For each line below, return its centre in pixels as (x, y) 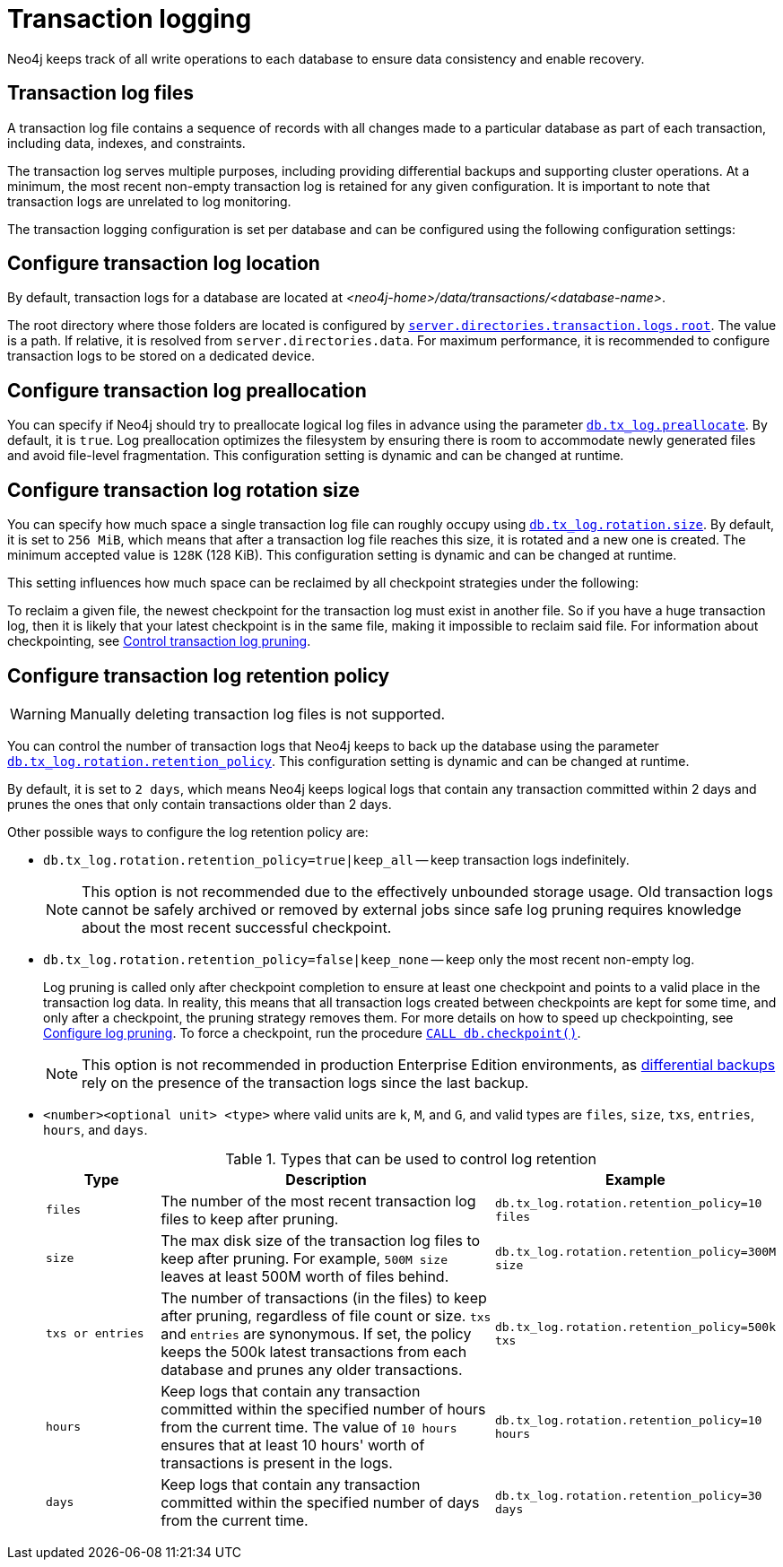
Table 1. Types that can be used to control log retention (411, 1158)
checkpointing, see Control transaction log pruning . (159, 641)
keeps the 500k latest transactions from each (314, 1351)
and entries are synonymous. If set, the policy (316, 1333)
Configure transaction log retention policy (199, 675)
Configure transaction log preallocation (187, 390)
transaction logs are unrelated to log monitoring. (149, 201)
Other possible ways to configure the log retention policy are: (188, 831)
